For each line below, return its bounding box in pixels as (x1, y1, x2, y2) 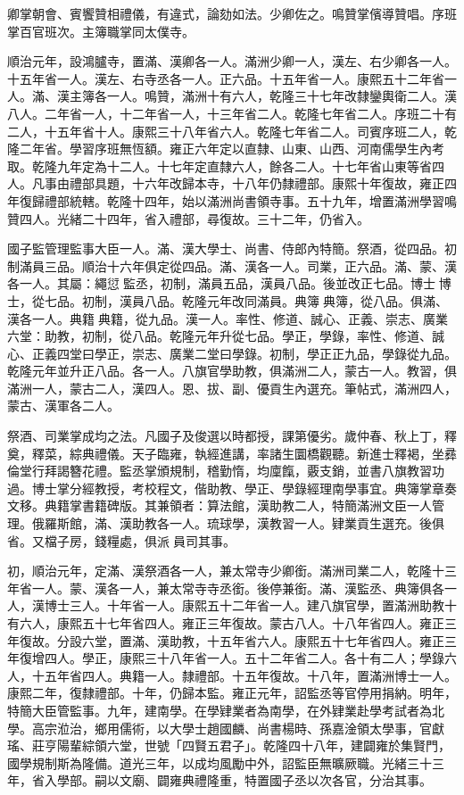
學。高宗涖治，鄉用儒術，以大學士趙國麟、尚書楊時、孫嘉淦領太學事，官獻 (7, 718, 444, 737)
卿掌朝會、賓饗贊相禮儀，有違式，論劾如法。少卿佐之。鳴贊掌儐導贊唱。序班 (7, 4, 457, 22)
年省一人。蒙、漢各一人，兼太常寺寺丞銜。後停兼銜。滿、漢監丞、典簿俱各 (7, 578, 444, 597)
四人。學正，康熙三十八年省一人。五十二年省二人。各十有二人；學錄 (44, 649, 444, 667)
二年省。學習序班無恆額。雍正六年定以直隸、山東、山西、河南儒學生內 (19, 139, 432, 158)
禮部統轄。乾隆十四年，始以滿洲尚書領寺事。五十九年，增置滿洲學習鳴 (44, 191, 457, 210)
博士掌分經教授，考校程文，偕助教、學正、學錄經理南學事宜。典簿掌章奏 (31, 478, 457, 497)
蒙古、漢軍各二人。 (7, 396, 120, 415)
